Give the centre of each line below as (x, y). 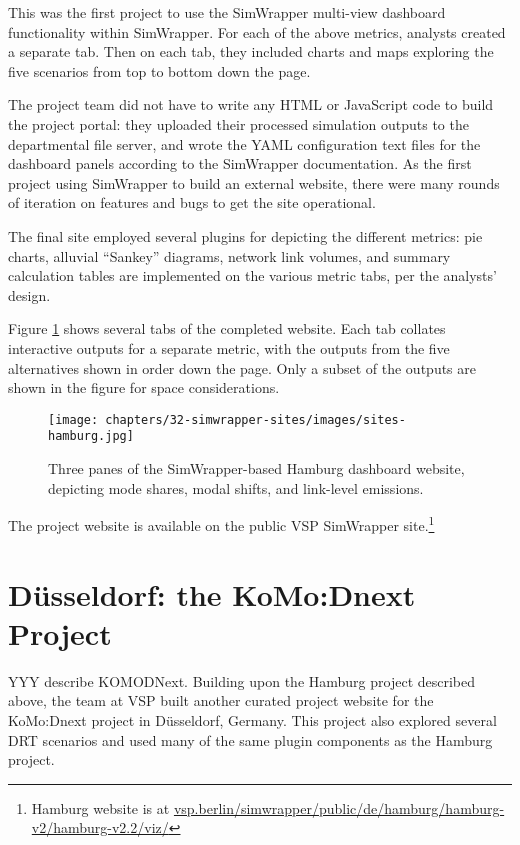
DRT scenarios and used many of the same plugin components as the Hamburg (250, 739)
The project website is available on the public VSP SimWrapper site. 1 (221, 523)
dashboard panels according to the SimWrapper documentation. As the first (240, 163)
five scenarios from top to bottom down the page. (159, 70)
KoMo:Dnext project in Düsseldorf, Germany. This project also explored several (252, 719)
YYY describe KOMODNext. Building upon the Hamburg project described (242, 680)
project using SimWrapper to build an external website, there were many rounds (254, 182)
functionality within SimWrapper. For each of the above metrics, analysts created (257, 31)
